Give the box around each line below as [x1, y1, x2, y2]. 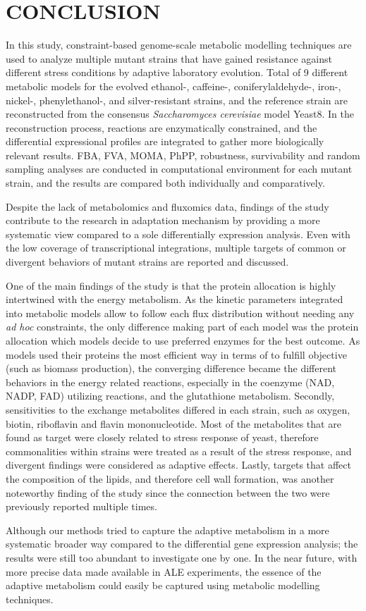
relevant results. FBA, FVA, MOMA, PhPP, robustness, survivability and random [6, 147, 360, 162]
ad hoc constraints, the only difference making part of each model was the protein [6, 319, 359, 334]
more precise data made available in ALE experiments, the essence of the [6, 564, 322, 579]
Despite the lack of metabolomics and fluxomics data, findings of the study [6, 199, 329, 214]
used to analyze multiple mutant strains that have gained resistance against [6, 51, 332, 66]
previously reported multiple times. [6, 499, 157, 514]
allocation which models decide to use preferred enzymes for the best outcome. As [6, 333, 360, 347]
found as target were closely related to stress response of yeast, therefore [6, 430, 319, 445]
